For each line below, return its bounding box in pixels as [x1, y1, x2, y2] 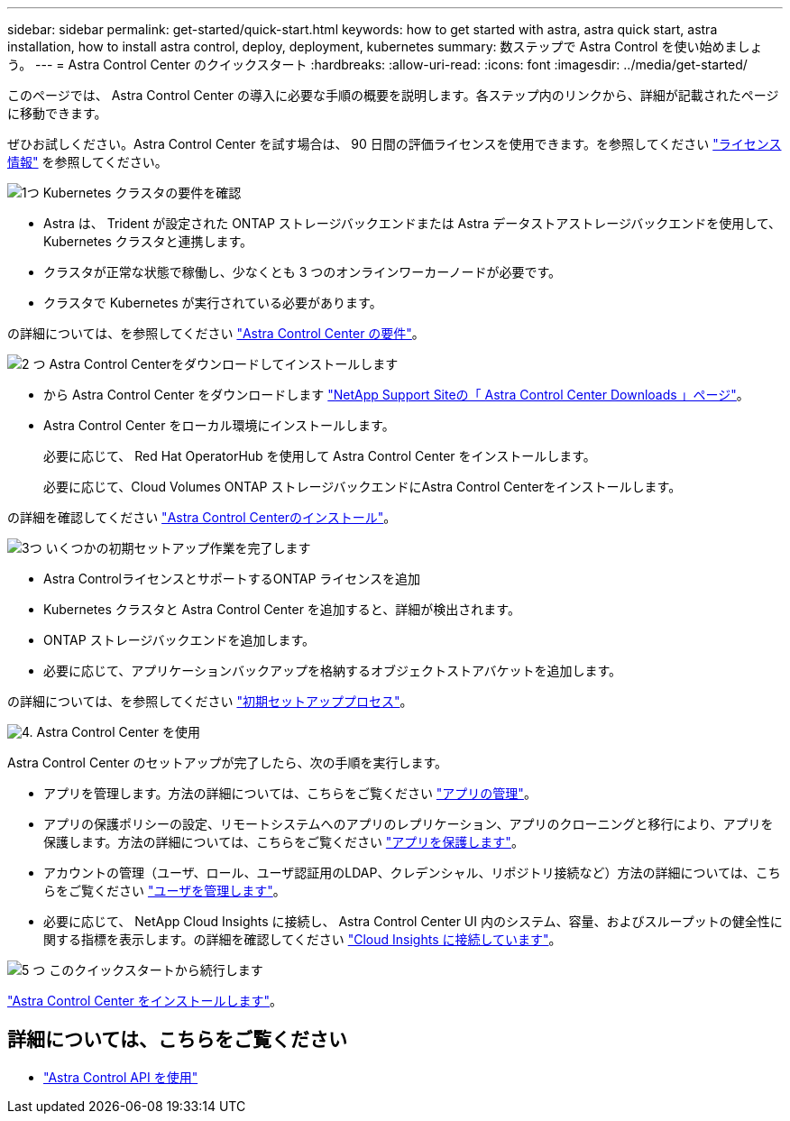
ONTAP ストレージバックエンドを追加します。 [43, 632, 316, 648]
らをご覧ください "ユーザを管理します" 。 [43, 883, 286, 898]
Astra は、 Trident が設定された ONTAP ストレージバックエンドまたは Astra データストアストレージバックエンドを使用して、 [43, 216, 782, 231]
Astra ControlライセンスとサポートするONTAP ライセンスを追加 [43, 571, 421, 586]
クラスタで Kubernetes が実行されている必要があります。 [43, 295, 382, 310]
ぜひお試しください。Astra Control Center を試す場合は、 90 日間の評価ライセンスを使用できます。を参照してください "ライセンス [7, 136, 782, 152]
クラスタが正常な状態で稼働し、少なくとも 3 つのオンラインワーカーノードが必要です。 [43, 264, 561, 280]
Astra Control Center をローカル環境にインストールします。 [43, 418, 395, 433]
